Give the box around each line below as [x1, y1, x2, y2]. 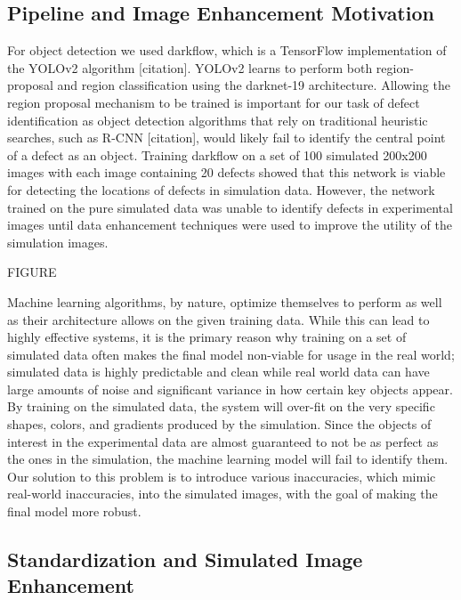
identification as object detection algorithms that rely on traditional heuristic [7, 110, 428, 129]
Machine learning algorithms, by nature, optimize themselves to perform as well [7, 292, 442, 311]
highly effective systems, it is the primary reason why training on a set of [7, 328, 407, 346]
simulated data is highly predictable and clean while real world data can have [7, 362, 430, 381]
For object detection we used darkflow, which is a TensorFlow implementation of [7, 41, 447, 60]
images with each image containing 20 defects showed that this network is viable [7, 163, 446, 182]
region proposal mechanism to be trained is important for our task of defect [7, 93, 420, 111]
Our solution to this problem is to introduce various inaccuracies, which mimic [7, 466, 436, 485]
